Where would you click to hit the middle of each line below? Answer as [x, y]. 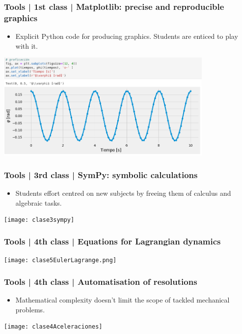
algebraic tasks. [39, 202]
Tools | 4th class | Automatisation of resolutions [101, 281]
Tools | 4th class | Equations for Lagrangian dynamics [112, 241]
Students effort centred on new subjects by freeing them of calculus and [123, 193]
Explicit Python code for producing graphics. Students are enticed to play [127, 36]
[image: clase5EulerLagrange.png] [60, 260]
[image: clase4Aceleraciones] [53, 327]
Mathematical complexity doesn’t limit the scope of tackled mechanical [122, 300]
